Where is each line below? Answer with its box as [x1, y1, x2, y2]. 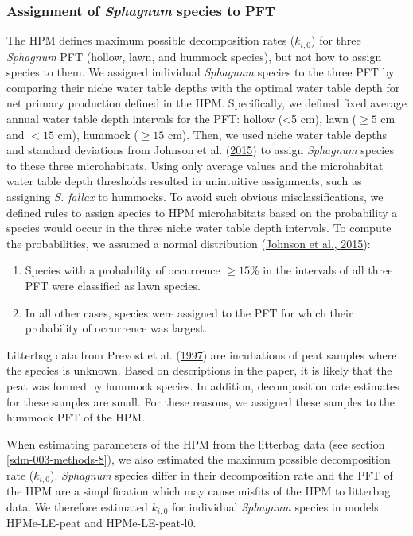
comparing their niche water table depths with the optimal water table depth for [6, 79, 400, 95]
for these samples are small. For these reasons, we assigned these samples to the [6, 393, 395, 410]
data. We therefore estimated [6, 498, 148, 515]
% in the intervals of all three [249, 262, 393, 278]
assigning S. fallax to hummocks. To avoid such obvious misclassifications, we [6, 188, 384, 205]
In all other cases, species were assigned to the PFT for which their [25, 304, 353, 320]
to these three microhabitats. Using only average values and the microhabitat [6, 157, 384, 173]
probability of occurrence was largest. [25, 320, 208, 336]
